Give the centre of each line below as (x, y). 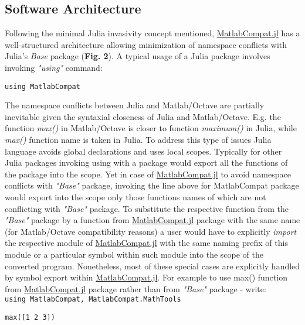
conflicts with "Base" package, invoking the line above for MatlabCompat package (152, 185)
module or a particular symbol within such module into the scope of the (134, 254)
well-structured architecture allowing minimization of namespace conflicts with (146, 44)
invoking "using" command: (54, 67)
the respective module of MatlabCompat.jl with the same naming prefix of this (146, 243)
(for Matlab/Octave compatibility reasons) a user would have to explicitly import (151, 231)
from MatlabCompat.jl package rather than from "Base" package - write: (135, 288)
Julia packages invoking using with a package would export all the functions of (146, 162)
